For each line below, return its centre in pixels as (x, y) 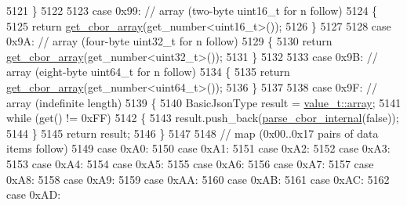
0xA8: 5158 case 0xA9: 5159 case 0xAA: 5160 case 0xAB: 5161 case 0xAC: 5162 (198, 179)
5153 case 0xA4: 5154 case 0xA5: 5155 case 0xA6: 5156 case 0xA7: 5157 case (190, 163)
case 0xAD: (34, 194)
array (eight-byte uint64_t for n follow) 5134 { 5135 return (148, 72)
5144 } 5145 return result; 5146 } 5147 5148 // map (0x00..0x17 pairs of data (193, 133)
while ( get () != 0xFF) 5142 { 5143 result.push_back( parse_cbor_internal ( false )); (203, 118)
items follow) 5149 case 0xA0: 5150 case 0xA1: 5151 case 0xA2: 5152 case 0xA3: (198, 148)
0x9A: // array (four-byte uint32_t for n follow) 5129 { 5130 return (169, 41)
